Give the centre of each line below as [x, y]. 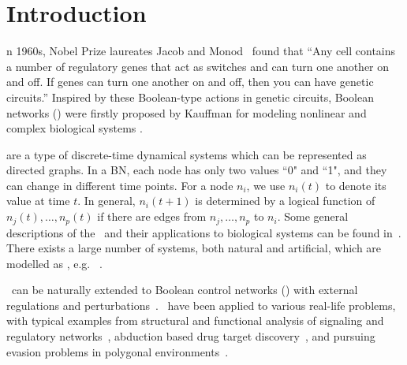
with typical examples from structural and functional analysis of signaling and [195, 320]
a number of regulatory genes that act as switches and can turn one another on [198, 66]
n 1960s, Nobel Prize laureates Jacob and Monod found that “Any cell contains [201, 51]
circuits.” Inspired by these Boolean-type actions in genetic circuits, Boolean [190, 97]
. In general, [106, 201]
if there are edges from [152, 216]
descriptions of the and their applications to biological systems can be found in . [204, 232]
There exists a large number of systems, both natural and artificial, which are [194, 248]
